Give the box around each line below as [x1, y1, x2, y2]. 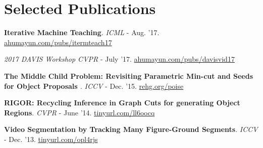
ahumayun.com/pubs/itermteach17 [4, 37, 112, 47]
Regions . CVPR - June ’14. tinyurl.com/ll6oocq [4, 107, 155, 117]
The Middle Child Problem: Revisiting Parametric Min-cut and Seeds [4, 70, 253, 81]
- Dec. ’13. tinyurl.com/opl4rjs [4, 133, 98, 144]
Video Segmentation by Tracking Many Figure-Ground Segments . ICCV [4, 124, 258, 134]
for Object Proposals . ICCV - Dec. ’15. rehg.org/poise [4, 80, 184, 91]
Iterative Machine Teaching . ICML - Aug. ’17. [4, 27, 160, 38]
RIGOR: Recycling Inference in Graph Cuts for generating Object [4, 97, 240, 108]
